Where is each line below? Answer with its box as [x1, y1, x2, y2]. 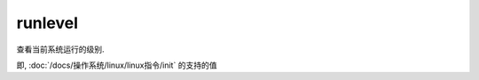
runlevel [16, 13, 79, 33]
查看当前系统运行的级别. [16, 44, 106, 55]
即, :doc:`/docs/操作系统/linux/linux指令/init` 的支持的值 [16, 60, 217, 70]
